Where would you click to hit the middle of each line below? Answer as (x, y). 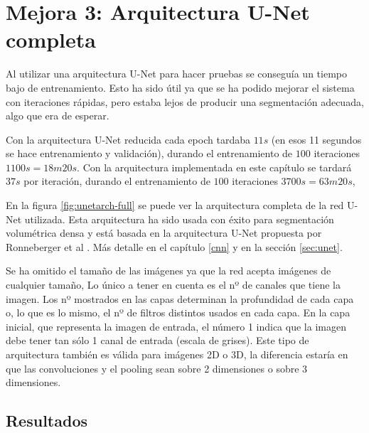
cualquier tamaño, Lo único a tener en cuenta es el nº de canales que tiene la (173, 285)
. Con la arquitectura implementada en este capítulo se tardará (214, 167)
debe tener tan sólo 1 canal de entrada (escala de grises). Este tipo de (157, 340)
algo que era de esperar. (58, 116)
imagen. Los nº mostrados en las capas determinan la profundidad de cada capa (180, 298)
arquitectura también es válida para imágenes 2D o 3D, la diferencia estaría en (177, 354)
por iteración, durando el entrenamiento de (117, 181)
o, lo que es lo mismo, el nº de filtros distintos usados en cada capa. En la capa (178, 312)
